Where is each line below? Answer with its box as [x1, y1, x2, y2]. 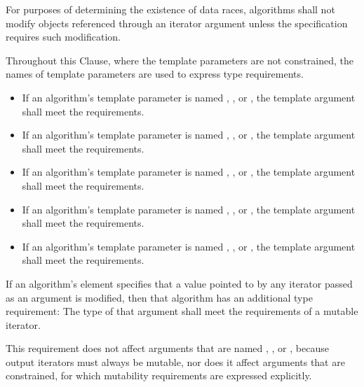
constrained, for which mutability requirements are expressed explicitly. [6, 368, 312, 383]
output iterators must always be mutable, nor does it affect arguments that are [6, 354, 345, 369]
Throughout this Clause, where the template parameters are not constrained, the [6, 52, 353, 67]
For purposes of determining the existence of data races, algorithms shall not [6, 2, 335, 16]
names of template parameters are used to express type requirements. [6, 66, 304, 81]
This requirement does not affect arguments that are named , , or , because [6, 341, 329, 356]
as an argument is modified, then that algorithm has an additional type [6, 290, 313, 304]
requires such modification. [6, 29, 121, 44]
